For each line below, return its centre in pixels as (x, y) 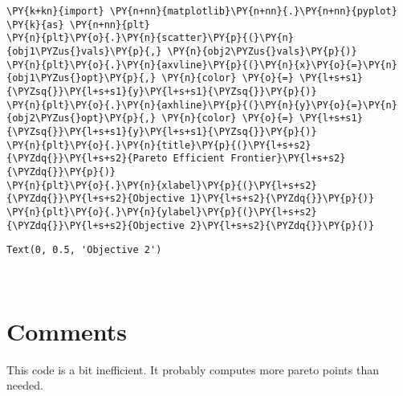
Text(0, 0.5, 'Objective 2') (84, 250)
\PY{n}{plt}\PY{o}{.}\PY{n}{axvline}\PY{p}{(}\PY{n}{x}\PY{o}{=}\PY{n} (202, 65)
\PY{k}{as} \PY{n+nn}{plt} (78, 24)
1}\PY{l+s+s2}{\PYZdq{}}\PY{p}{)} (283, 199)
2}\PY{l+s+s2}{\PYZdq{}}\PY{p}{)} (283, 225)
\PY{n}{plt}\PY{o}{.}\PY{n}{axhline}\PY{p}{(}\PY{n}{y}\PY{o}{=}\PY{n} (202, 105)
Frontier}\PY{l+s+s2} (288, 159)
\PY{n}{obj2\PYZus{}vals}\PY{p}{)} (262, 51)
